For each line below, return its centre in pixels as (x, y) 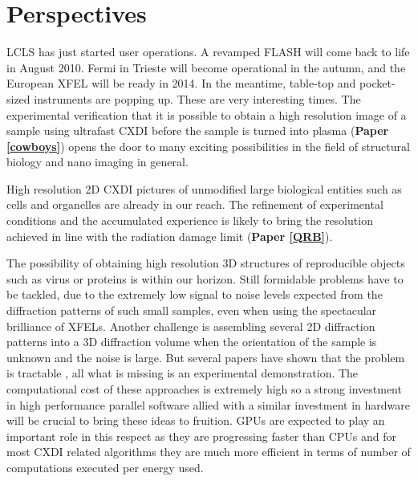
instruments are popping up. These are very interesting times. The (197, 98)
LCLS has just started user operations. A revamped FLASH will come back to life (208, 52)
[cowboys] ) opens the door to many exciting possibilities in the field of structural (208, 146)
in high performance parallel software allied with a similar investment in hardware (208, 404)
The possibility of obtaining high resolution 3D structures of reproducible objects (206, 263)
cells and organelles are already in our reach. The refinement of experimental (195, 204)
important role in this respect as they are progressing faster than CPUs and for (201, 436)
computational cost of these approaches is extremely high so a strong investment (204, 389)
